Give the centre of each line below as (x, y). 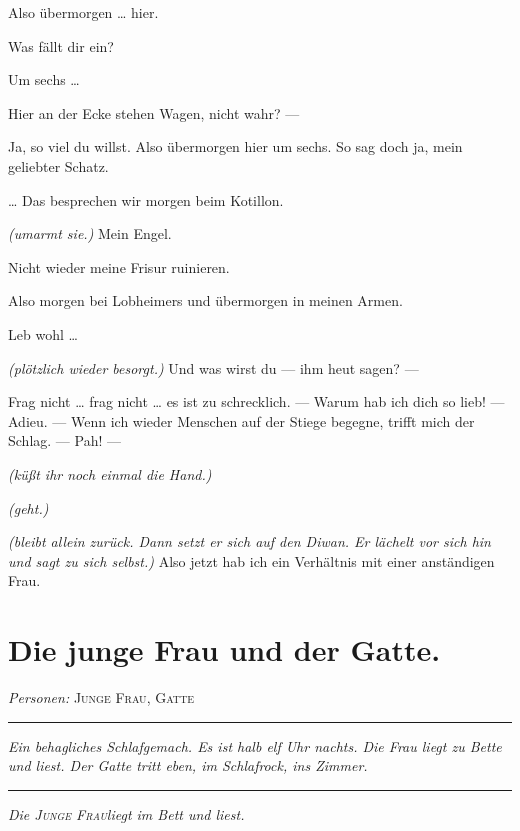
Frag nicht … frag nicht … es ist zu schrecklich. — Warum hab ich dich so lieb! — (256, 401)
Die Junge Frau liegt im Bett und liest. (126, 813)
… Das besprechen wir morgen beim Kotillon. (146, 199)
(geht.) (28, 507)
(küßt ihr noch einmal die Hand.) (110, 473)
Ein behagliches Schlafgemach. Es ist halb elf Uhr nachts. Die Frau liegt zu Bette (255, 745)
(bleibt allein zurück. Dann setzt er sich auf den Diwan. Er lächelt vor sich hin (249, 541)
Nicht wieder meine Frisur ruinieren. (119, 266)
